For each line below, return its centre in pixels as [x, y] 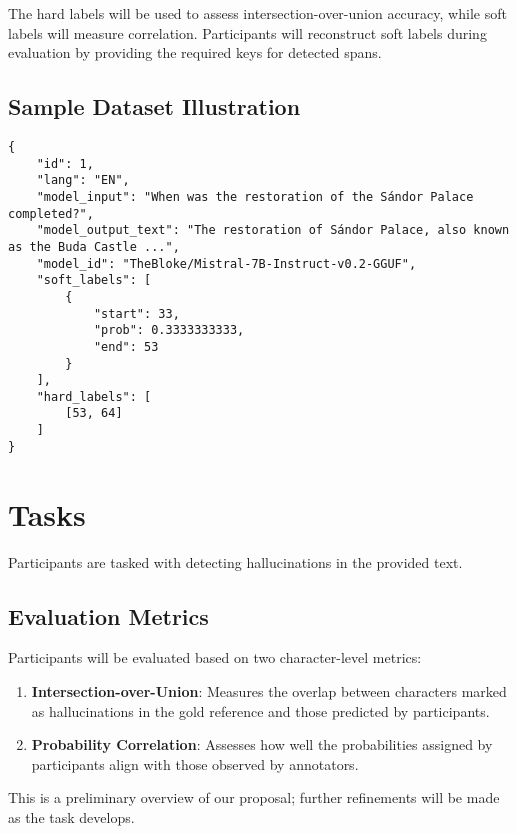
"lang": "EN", [83, 180]
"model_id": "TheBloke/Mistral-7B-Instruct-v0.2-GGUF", [226, 263]
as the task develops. [71, 816]
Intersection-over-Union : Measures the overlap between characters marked [269, 690]
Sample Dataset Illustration [154, 106]
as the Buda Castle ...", [94, 246]
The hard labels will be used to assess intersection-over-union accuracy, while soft [257, 13]
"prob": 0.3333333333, [169, 330]
